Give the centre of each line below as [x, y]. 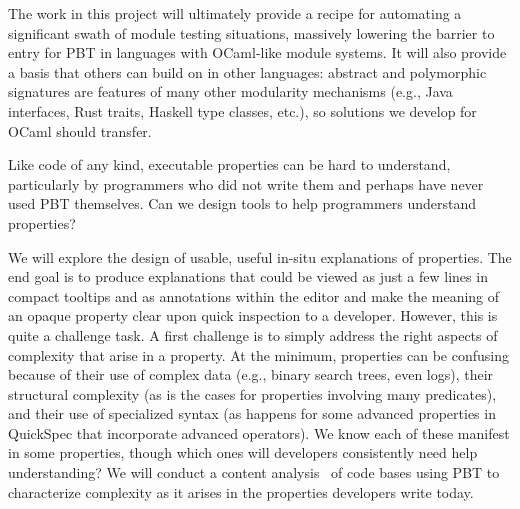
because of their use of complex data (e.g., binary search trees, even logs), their [251, 374]
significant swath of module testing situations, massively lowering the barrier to [251, 32]
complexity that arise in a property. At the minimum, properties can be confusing [258, 354]
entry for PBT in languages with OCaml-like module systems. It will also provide [257, 52]
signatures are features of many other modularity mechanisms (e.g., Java [230, 91]
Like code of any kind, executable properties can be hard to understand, [229, 164]
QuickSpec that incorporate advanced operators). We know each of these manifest [259, 432]
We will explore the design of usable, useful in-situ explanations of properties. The [260, 256]
